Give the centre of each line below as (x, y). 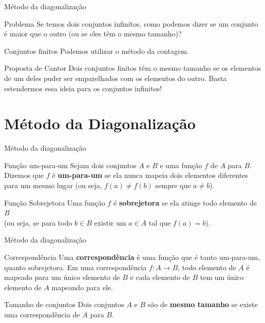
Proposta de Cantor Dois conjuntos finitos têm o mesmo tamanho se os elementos (133, 68)
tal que (160, 222)
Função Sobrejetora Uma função (55, 202)
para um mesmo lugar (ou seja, (53, 185)
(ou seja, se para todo (38, 222)
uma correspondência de (42, 314)
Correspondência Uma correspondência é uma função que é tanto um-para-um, (132, 257)
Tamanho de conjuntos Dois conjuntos (64, 304)
